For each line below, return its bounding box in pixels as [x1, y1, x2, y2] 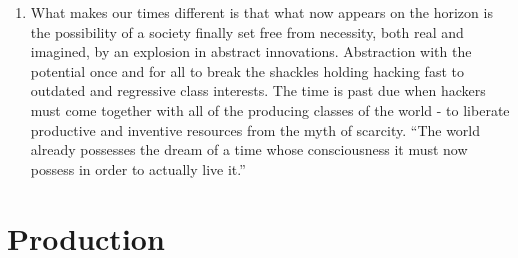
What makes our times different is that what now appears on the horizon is [30, 2, 493, 22]
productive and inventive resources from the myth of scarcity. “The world [30, 119, 481, 140]
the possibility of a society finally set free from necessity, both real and [30, 21, 464, 42]
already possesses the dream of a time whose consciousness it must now [30, 139, 468, 160]
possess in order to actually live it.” [30, 158, 246, 179]
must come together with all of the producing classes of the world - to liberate [30, 99, 510, 120]
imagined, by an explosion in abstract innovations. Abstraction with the [30, 41, 472, 62]
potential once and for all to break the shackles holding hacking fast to [30, 60, 464, 81]
